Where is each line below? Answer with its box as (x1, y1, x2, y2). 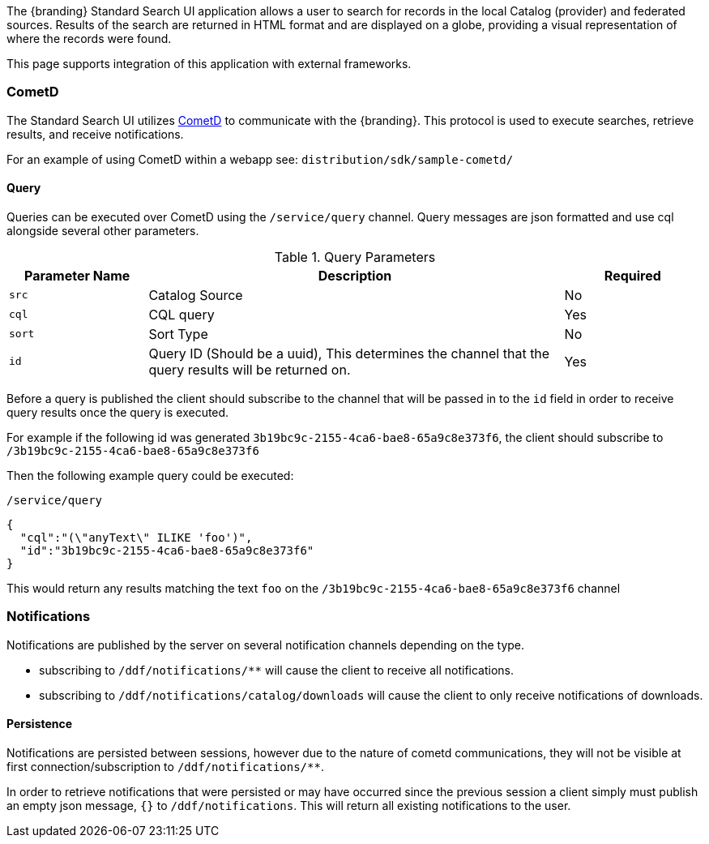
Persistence (6, 717, 73, 731)
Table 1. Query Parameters (274, 248, 436, 265)
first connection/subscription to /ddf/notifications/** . (6, 759, 324, 773)
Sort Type (148, 325, 208, 342)
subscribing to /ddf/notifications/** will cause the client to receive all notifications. (39, 662, 515, 677)
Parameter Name (24, 267, 130, 284)
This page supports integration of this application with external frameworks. (6, 57, 412, 71)
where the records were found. (6, 32, 172, 45)
